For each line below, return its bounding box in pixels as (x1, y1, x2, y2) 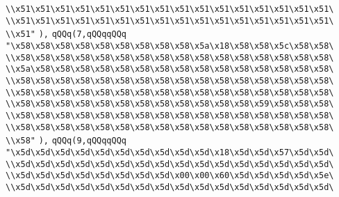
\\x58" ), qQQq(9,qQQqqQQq (6, 136, 127, 146)
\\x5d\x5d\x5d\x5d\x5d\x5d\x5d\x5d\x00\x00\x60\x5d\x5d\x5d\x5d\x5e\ (6, 171, 334, 181)
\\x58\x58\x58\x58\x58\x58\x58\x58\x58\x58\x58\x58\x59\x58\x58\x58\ (6, 99, 334, 109)
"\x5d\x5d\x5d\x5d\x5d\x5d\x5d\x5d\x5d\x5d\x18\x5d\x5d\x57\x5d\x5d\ (6, 147, 334, 157)
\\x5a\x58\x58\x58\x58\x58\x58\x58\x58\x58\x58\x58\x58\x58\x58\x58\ (6, 64, 334, 74)
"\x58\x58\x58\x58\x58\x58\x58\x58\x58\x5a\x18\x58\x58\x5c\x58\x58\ (6, 40, 334, 51)
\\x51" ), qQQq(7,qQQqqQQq (6, 29, 127, 40)
